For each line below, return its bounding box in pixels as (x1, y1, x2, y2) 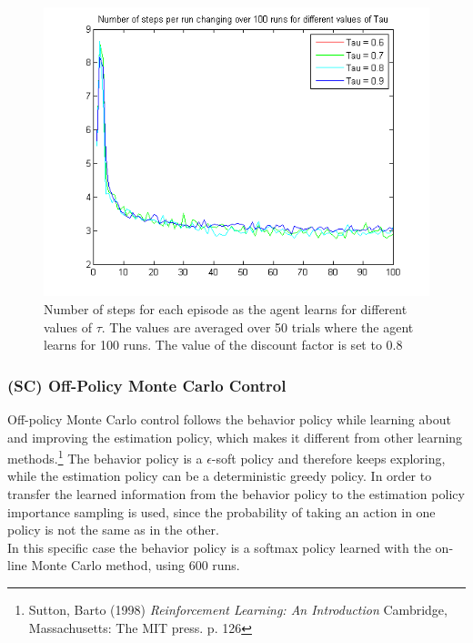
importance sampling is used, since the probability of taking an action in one (7, 502, 436, 521)
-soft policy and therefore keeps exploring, (211, 448, 446, 467)
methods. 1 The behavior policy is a (7, 446, 203, 467)
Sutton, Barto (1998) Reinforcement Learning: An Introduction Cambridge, (28, 600, 448, 619)
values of (44, 317, 92, 336)
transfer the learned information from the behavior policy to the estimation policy (7, 485, 465, 504)
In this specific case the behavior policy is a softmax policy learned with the (7, 537, 431, 556)
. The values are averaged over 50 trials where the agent (101, 317, 414, 336)
